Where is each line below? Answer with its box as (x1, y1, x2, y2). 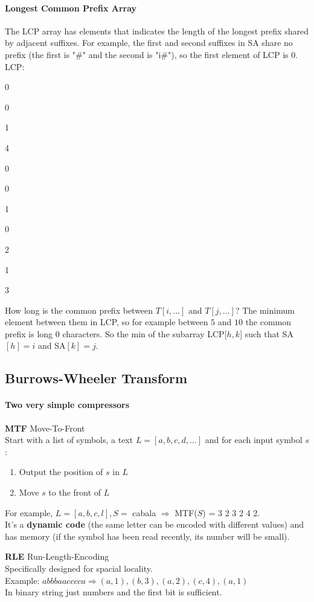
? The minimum (235, 303, 295, 316)
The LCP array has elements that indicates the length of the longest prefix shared (5, 24, 309, 37)
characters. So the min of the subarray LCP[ (62, 327, 227, 340)
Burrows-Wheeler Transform (5, 369, 188, 387)
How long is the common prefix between (5, 303, 153, 316)
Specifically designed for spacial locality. (5, 562, 153, 574)
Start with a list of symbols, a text (5, 433, 133, 446)
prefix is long (5, 327, 53, 340)
